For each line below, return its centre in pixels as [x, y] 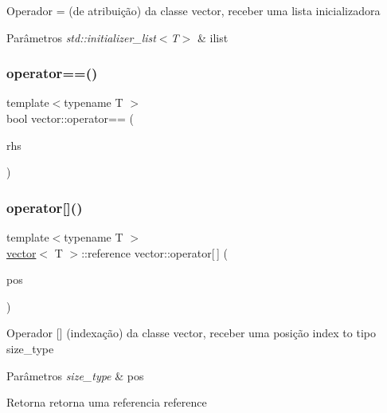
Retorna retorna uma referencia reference [107, 402]
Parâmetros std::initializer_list [81, 37]
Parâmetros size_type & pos [75, 375]
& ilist [213, 37]
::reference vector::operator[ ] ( [154, 252]
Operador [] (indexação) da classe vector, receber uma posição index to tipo [191, 333]
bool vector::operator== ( [70, 118]
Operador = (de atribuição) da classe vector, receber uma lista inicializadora [193, 10]
